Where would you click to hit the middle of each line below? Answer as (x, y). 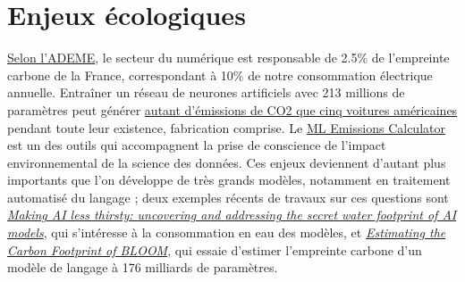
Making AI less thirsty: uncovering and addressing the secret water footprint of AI (232, 215)
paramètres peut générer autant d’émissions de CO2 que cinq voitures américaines (232, 109)
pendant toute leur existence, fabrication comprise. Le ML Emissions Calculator (226, 127)
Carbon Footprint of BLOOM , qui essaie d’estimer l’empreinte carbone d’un (215, 249)
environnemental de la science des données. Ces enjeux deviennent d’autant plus (227, 162)
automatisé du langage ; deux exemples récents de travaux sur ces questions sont (228, 197)
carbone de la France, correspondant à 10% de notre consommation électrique (220, 75)
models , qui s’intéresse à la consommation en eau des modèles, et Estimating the (227, 232)
